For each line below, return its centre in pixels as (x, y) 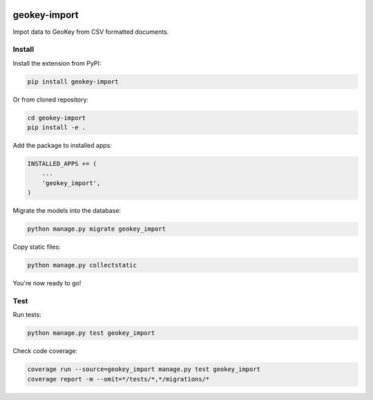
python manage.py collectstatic (82, 265)
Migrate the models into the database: (67, 211)
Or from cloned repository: (51, 99)
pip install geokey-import (73, 82)
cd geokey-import (57, 118)
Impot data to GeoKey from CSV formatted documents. (91, 32)
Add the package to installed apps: (62, 145)
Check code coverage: (45, 351)
